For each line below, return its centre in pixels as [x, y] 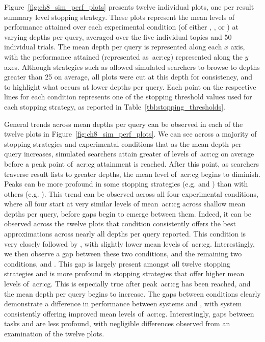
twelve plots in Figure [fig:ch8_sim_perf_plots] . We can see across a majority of [130, 134]
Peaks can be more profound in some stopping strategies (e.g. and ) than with [126, 184]
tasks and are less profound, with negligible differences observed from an [117, 323]
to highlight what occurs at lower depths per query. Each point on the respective [130, 86]
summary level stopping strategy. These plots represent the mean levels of [120, 17]
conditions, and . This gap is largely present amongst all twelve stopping [117, 263]
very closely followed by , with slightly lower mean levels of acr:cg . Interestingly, [130, 243]
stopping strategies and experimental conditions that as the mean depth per [123, 143]
